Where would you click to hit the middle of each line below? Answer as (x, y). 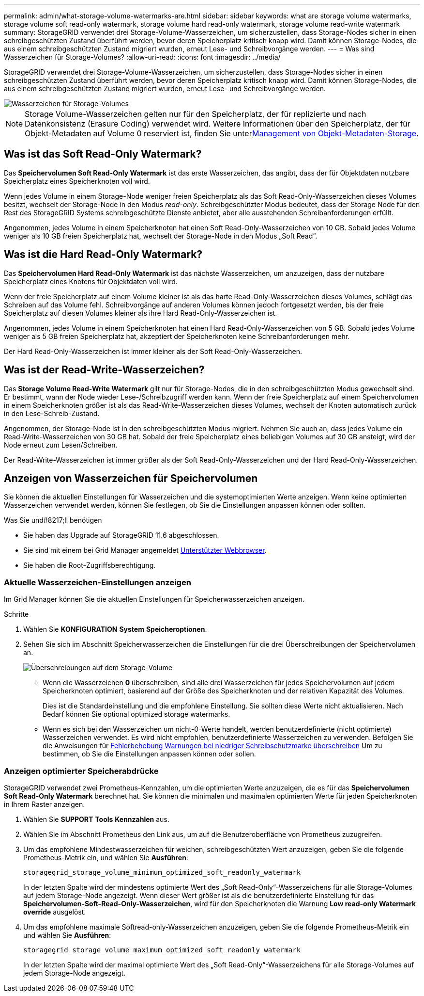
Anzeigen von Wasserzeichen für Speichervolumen (131, 478)
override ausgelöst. (55, 912)
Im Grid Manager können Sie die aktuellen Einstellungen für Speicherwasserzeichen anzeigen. (154, 599)
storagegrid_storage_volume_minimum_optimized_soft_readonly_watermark (162, 872)
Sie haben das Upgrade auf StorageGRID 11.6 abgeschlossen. (121, 535)
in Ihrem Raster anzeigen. (45, 804)
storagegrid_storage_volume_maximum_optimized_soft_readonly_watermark (162, 950)
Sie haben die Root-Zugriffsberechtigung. (90, 565)
